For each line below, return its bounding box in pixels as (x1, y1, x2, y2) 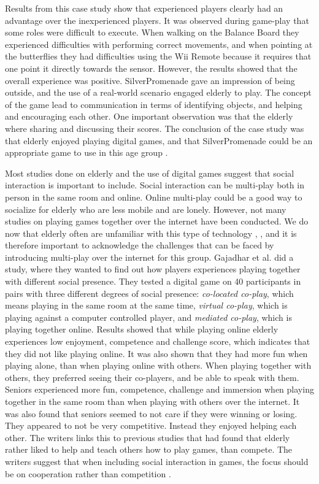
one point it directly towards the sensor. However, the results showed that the (5, 61, 298, 74)
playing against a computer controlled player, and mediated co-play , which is (5, 310, 292, 323)
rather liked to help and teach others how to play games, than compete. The (5, 443, 293, 456)
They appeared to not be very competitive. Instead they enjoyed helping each (5, 419, 297, 432)
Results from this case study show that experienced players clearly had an (5, 2, 283, 14)
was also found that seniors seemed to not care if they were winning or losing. (5, 407, 298, 420)
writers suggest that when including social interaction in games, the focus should (5, 455, 309, 467)
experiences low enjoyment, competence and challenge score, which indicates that (5, 335, 310, 348)
